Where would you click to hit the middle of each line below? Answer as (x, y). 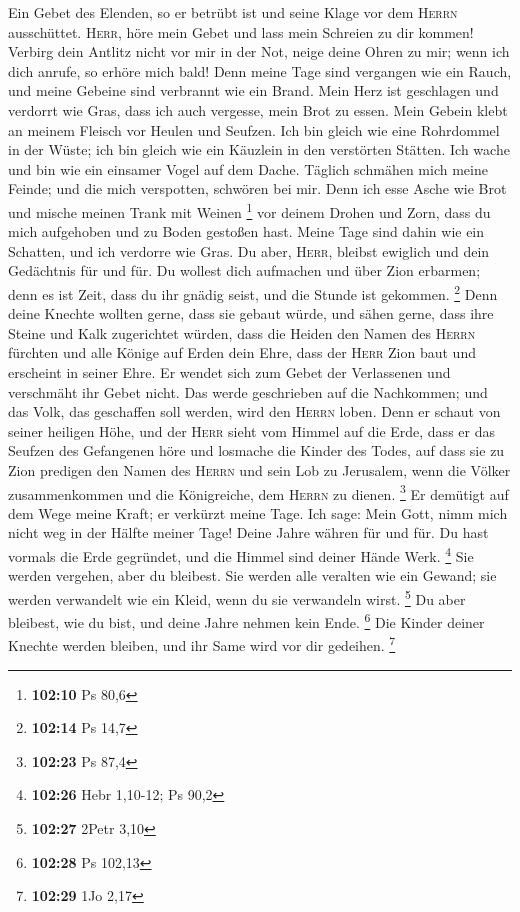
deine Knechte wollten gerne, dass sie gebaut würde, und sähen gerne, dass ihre (251, 313)
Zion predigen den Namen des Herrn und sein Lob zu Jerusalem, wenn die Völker (259, 469)
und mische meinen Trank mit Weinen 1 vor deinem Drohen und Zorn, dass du (249, 210)
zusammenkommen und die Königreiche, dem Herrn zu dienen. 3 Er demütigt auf (258, 492)
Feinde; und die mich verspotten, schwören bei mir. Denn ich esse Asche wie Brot (257, 188)
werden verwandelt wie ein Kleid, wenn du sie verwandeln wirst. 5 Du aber (237, 597)
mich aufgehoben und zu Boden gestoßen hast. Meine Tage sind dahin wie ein (246, 231)
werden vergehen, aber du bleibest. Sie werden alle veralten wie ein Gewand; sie (252, 575)
